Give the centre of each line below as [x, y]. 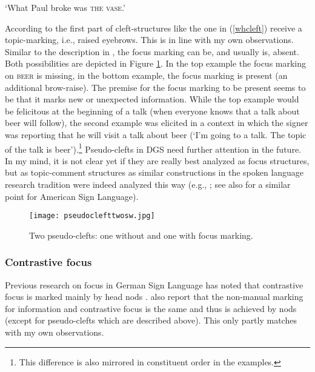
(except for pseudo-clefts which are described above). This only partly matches [151, 320]
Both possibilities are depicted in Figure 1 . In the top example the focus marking [156, 63]
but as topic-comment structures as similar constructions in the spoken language [154, 172]
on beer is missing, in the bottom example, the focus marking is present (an [146, 75]
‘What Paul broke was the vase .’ [65, 7]
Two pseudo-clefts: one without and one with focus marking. [141, 235]
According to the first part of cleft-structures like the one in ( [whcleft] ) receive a [154, 28]
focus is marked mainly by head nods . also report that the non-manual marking [154, 297]
